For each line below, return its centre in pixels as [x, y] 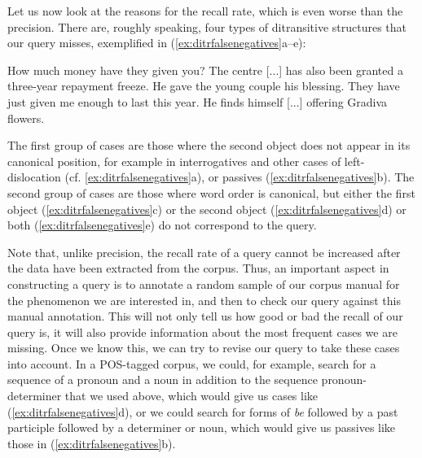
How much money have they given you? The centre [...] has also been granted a [205, 70]
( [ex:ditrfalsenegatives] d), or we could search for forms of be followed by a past [203, 411]
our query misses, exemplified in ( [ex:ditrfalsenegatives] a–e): [157, 43]
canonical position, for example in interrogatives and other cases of [174, 161]
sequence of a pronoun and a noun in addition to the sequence [163, 379]
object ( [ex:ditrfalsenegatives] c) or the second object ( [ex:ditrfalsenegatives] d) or [207, 209]
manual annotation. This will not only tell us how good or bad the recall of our [205, 316]
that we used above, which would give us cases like [191, 396]
